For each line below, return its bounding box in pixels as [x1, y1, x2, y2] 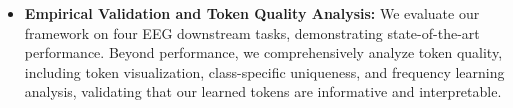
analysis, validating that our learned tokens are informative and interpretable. [24, 81, 502, 102]
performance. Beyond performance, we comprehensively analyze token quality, [24, 42, 503, 63]
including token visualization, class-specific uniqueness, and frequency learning [24, 61, 505, 82]
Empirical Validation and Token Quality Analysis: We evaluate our [24, 3, 480, 23]
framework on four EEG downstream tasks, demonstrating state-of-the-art [24, 22, 480, 43]
